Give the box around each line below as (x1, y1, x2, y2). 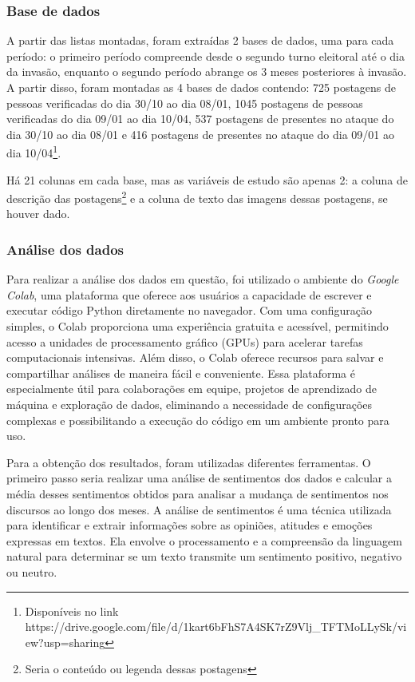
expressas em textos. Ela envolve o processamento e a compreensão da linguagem (6, 532, 402, 549)
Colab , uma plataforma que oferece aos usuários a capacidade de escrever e (6, 286, 372, 303)
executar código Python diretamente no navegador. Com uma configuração (6, 302, 373, 319)
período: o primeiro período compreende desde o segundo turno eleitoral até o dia (6, 47, 405, 64)
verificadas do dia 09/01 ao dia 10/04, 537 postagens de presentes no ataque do (6, 110, 394, 127)
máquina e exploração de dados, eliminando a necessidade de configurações (6, 396, 373, 413)
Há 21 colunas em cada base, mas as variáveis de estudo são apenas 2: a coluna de (6, 171, 409, 188)
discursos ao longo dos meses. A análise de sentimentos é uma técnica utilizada (6, 501, 392, 517)
